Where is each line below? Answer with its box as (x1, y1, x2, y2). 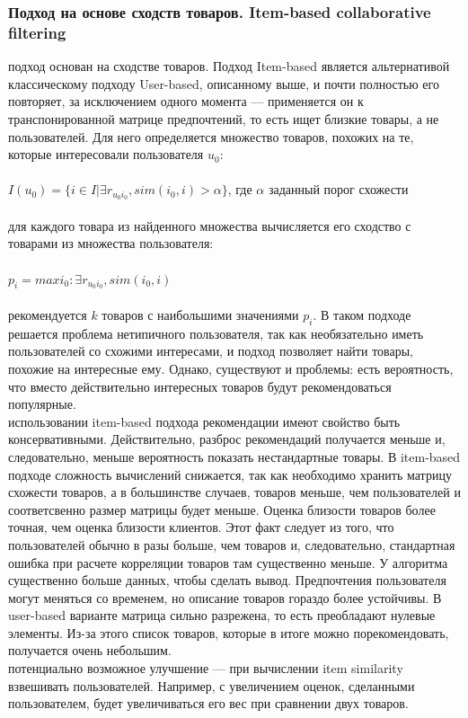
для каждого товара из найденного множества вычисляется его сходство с (8, 216, 411, 235)
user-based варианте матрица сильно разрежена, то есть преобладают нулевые (8, 606, 436, 625)
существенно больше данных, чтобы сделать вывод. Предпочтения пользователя (8, 571, 446, 589)
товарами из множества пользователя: (8, 234, 214, 253)
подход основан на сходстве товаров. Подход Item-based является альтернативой (8, 57, 450, 75)
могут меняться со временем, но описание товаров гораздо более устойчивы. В (8, 588, 442, 607)
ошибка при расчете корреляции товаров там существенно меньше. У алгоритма (8, 553, 448, 572)
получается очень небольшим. (8, 641, 172, 660)
